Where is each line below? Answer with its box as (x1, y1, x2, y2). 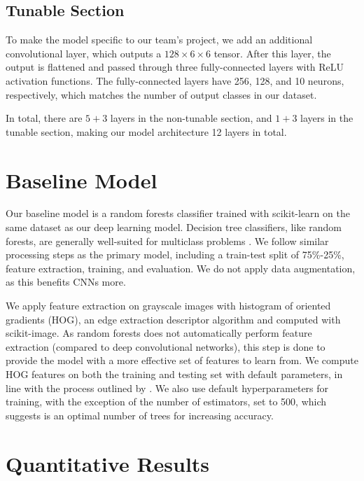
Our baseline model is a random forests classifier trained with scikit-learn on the (6, 206, 350, 221)
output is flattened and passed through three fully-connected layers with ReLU (6, 60, 344, 74)
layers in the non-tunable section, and (110, 111, 272, 125)
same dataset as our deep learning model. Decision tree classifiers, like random (6, 220, 342, 235)
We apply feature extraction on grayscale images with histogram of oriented (6, 298, 331, 313)
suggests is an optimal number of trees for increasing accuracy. (6, 407, 274, 422)
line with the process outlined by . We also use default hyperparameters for (6, 380, 329, 395)
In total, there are (6, 111, 83, 125)
